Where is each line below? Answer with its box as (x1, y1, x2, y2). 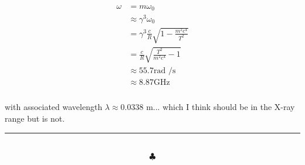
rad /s (153, 66, 176, 75)
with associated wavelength (5, 101, 103, 113)
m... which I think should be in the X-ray (146, 101, 295, 113)
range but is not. (5, 112, 65, 125)
